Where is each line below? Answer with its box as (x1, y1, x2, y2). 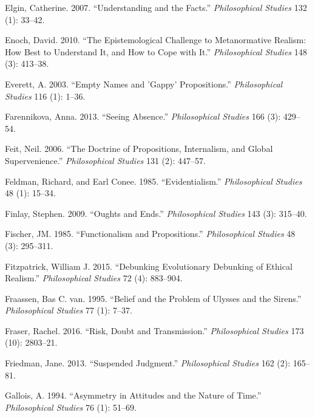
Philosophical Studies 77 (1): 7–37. (5, 304, 132, 317)
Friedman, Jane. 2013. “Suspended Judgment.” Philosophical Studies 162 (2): (5, 357, 291, 369)
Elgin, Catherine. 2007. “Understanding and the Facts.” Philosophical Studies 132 (5, 1, 307, 13)
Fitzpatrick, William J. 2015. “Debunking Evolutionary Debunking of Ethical (5, 259, 293, 272)
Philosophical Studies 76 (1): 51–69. (5, 400, 137, 413)
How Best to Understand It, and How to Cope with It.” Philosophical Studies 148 (5, 45, 307, 58)
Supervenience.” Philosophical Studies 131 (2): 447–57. (5, 154, 206, 166)
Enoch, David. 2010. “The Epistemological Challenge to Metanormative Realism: (5, 33, 307, 46)
